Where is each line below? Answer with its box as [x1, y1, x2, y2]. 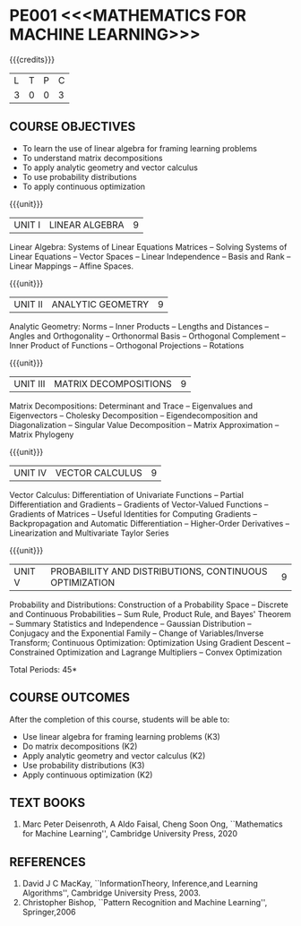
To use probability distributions [21, 171, 137, 182]
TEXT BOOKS [9, 794, 86, 810]
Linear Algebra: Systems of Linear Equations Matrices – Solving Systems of [9, 241, 288, 252]
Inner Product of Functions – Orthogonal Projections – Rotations [9, 339, 245, 350]
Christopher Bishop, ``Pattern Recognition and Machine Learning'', [21, 897, 268, 908]
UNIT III [13, 377, 46, 390]
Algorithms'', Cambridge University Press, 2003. [21, 887, 202, 898]
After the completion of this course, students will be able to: [9, 714, 230, 725]
